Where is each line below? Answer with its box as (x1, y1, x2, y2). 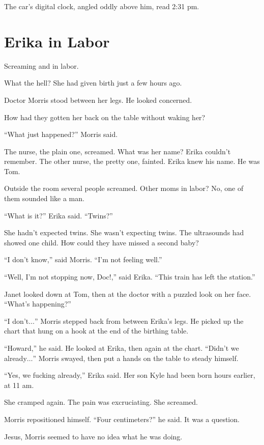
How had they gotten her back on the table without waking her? (4, 112, 206, 122)
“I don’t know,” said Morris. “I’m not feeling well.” (4, 254, 162, 265)
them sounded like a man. (4, 193, 84, 204)
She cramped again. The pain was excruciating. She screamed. (4, 397, 198, 407)
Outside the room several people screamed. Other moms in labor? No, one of (4, 183, 244, 193)
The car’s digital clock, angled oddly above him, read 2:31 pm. (4, 1, 199, 11)
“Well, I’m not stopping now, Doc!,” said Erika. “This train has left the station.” (4, 271, 255, 282)
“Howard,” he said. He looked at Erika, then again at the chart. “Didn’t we (4, 343, 239, 353)
